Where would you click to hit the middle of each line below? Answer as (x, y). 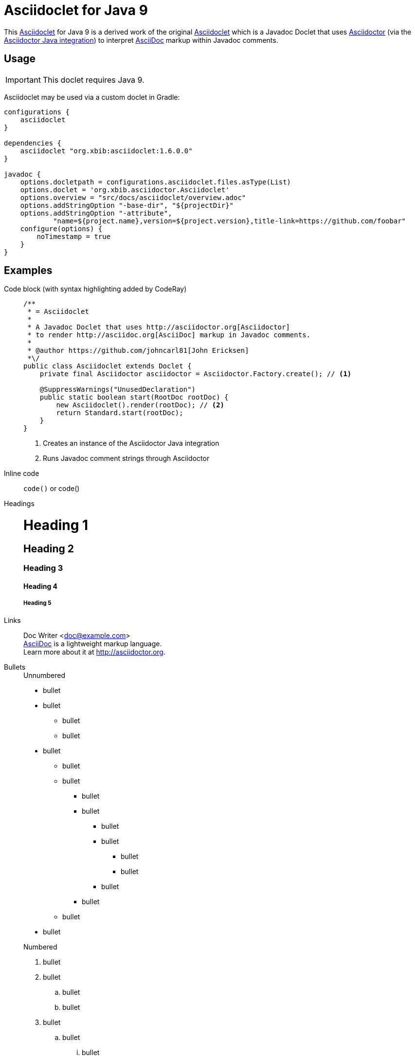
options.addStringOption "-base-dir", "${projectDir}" (127, 205)
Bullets (15, 667)
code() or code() (52, 489)
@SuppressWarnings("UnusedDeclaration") (118, 390)
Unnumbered (45, 675)
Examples (28, 271)
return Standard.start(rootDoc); (120, 413)
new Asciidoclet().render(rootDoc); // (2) (140, 405)
